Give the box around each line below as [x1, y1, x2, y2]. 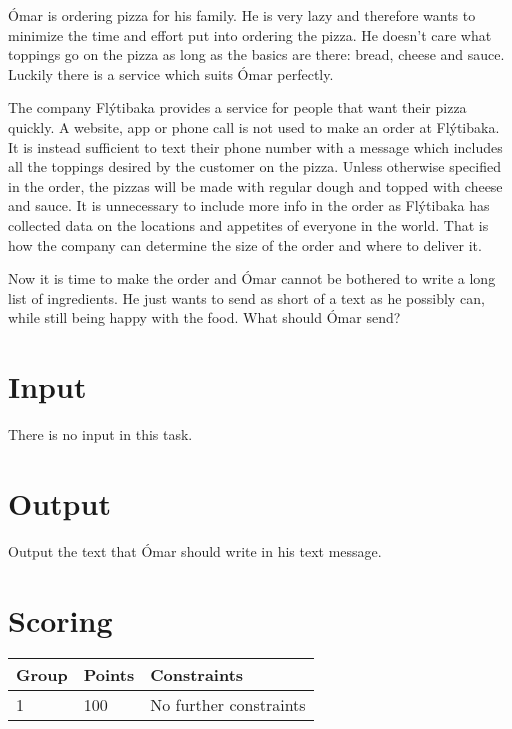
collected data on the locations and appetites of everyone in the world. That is [8, 214, 489, 235]
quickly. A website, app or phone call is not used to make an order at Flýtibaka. [8, 116, 500, 137]
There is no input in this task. [8, 424, 193, 445]
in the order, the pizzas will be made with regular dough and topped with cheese [8, 175, 503, 196]
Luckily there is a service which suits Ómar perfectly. [8, 63, 334, 84]
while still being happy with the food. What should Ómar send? [8, 307, 401, 328]
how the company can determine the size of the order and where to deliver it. [8, 234, 482, 255]
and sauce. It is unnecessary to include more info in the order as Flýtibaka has [8, 195, 490, 216]
